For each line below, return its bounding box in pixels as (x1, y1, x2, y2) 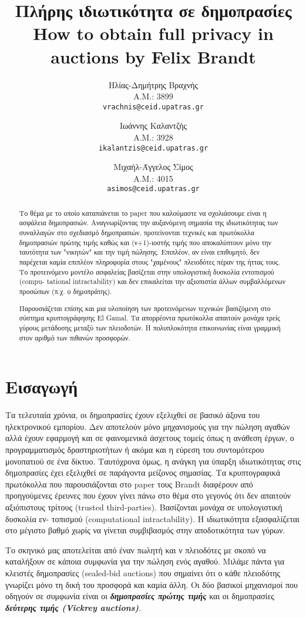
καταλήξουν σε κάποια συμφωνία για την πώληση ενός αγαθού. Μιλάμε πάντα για (5, 555, 284, 567)
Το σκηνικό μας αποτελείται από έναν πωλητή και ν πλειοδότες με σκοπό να (5, 543, 266, 556)
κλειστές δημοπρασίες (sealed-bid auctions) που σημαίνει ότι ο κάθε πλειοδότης (5, 566, 281, 579)
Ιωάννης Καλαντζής (119, 119, 187, 132)
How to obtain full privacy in (33, 21, 274, 45)
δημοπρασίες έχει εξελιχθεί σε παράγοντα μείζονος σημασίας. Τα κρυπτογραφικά (5, 466, 280, 479)
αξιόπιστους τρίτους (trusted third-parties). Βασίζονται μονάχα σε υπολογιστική (5, 500, 283, 513)
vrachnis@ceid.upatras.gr (103, 102, 204, 111)
